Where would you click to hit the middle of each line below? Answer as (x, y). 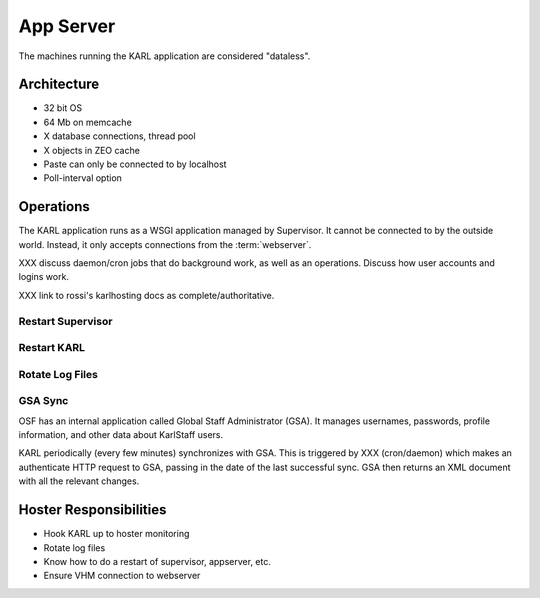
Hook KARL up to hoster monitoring (116, 534)
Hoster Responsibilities (92, 510)
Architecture (59, 84)
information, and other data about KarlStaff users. (121, 435)
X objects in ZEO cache (91, 150)
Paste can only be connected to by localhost (135, 164)
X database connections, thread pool (119, 136)
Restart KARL (51, 348)
